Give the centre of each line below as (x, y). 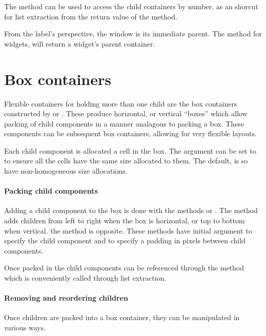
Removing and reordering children (66, 298)
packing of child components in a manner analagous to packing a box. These (124, 123)
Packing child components (51, 191)
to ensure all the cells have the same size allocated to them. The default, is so (126, 161)
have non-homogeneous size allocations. (66, 171)
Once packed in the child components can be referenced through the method (124, 268)
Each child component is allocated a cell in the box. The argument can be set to (130, 150)
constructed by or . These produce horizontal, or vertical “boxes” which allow (126, 113)
